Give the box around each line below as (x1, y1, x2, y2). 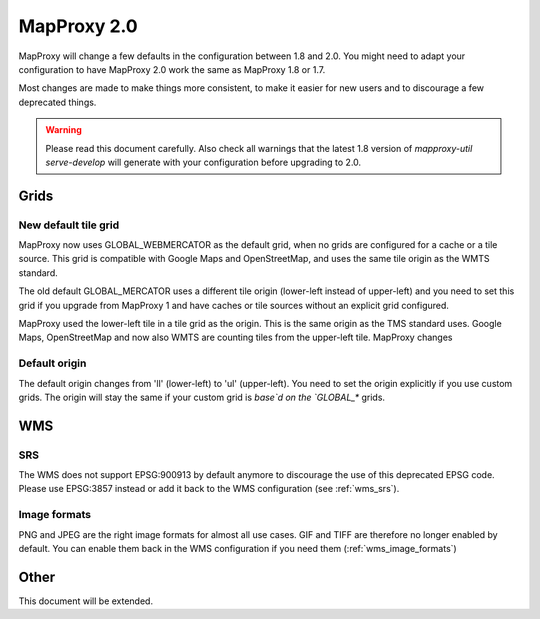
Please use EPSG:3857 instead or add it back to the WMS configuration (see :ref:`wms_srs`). (18, 483, 400, 495)
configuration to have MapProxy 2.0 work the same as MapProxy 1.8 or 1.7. (18, 63, 326, 75)
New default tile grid (18, 218, 120, 232)
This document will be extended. (18, 595, 154, 607)
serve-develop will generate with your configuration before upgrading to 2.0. (45, 156, 362, 168)
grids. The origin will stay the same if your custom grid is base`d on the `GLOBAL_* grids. (18, 391, 385, 403)
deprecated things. (18, 96, 97, 108)
